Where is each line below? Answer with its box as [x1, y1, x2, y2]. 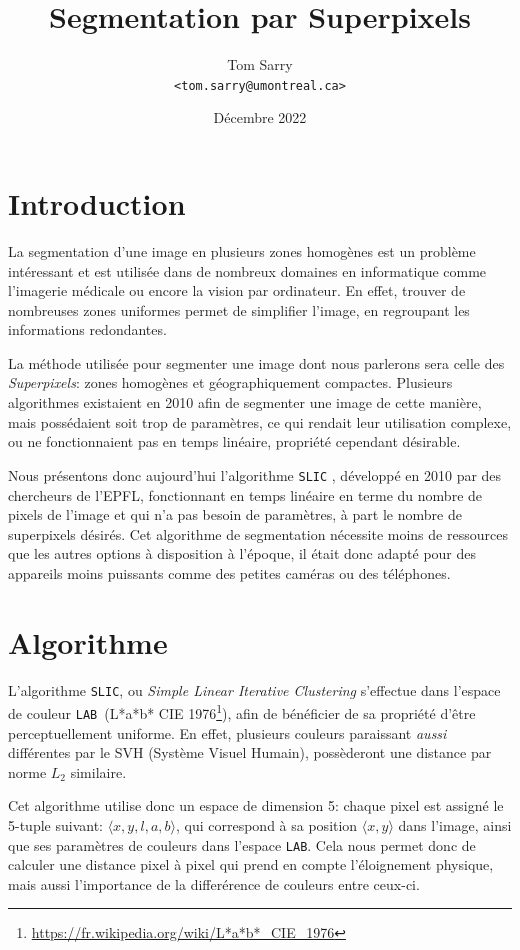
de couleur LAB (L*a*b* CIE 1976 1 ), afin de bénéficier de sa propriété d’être [8, 700, 476, 723]
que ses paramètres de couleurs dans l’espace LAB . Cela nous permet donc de [8, 834, 476, 855]
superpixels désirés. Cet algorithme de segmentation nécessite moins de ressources [8, 523, 508, 544]
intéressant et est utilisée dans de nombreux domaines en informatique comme [8, 260, 487, 281]
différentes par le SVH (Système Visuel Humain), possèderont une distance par [8, 742, 492, 763]
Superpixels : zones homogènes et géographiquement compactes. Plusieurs [8, 372, 453, 393]
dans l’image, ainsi [398, 814, 512, 835]
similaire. [70, 761, 127, 782]
